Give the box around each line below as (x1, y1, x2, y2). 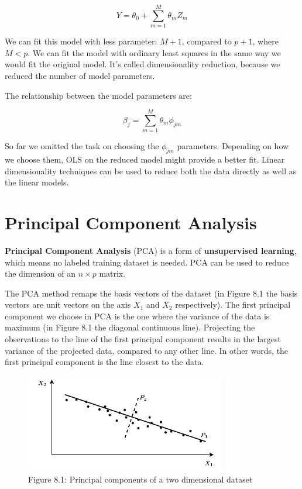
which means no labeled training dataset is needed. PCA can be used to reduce (5, 256, 289, 268)
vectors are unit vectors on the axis (5, 298, 131, 311)
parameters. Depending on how (177, 140, 289, 152)
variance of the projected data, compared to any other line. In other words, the (5, 344, 289, 356)
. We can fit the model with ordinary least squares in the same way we (28, 46, 281, 58)
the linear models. (5, 176, 69, 188)
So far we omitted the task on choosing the (5, 140, 159, 152)
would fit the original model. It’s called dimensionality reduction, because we (5, 58, 280, 70)
